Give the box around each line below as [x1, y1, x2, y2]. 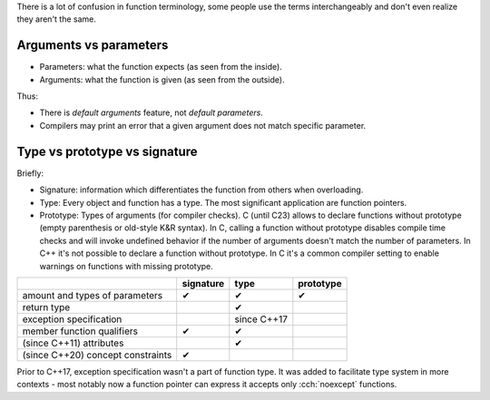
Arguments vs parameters [16, 37, 169, 54]
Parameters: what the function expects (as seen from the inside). [39, 62, 283, 73]
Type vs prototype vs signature [16, 143, 199, 159]
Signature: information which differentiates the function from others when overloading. [39, 184, 364, 195]
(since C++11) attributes [22, 337, 124, 349]
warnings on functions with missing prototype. [39, 260, 213, 271]
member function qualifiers [22, 325, 138, 337]
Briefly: [16, 168, 44, 179]
